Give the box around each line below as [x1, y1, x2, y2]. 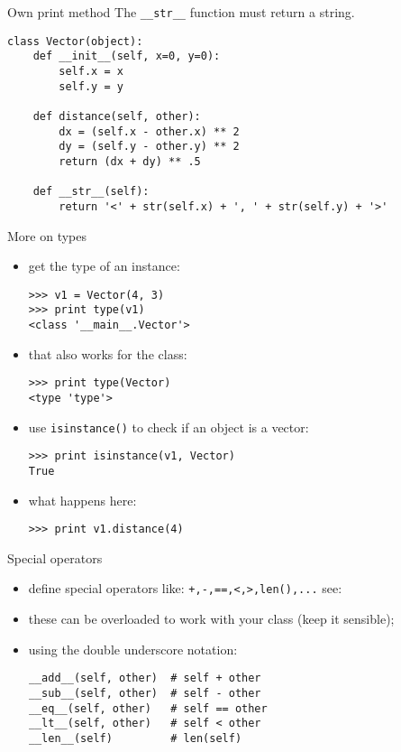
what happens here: [28, 490, 137, 509]
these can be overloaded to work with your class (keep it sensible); [28, 609, 395, 628]
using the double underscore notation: [28, 639, 238, 658]
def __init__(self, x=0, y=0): [32, 50, 221, 63]
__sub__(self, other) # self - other [28, 686, 261, 700]
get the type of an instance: [28, 256, 180, 275]
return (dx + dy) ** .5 [59, 154, 201, 168]
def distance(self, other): [32, 109, 201, 123]
